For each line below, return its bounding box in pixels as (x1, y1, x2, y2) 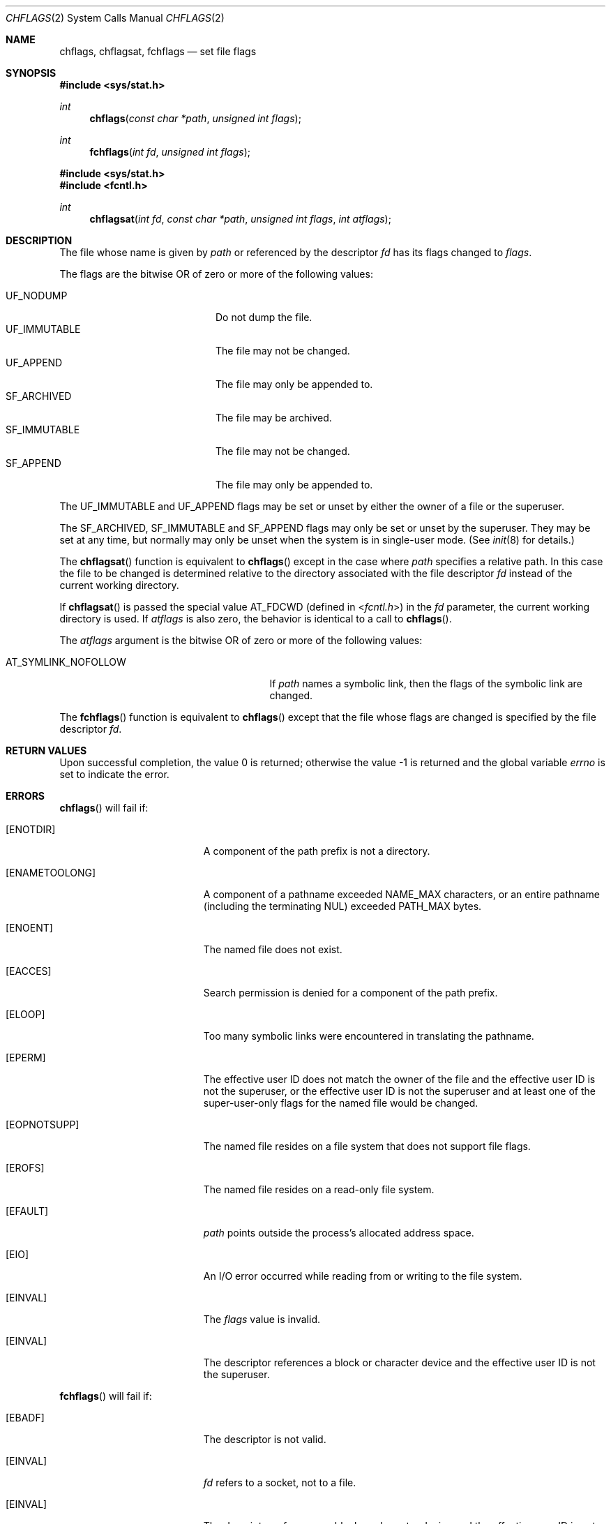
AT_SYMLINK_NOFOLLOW (6, 656, 126, 668)
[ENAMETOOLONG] (6, 867, 96, 879)
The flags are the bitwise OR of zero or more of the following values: (59, 268, 373, 280)
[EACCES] (6, 965, 52, 977)
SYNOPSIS (6, 67, 56, 79)
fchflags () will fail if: (59, 1390, 152, 1402)
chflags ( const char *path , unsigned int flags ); (89, 112, 301, 124)
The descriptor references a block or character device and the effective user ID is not (203, 1357, 596, 1368)
